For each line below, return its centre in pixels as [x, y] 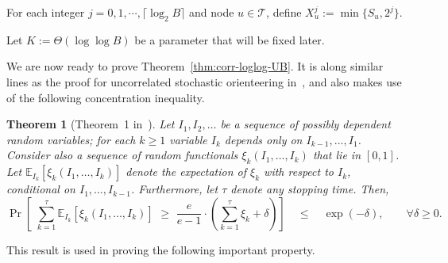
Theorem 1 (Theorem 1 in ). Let [91, 124]
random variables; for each [71, 139]
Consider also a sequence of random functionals [122, 155]
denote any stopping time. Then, [310, 189]
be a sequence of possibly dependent [305, 124]
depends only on [263, 139]
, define [284, 12]
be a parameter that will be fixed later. [230, 39]
